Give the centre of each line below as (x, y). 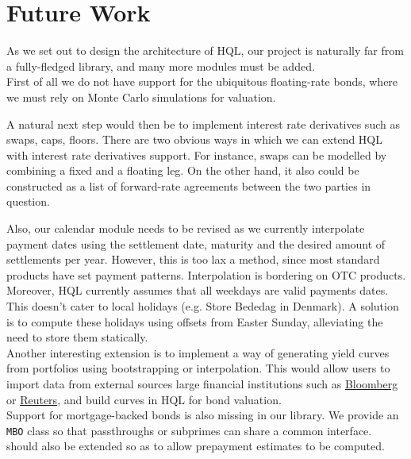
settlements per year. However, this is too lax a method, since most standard (193, 259)
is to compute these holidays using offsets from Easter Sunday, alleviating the (195, 321)
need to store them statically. (77, 337)
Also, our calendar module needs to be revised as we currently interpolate (186, 228)
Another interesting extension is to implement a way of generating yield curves (198, 352)
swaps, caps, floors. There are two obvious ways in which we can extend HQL (194, 139)
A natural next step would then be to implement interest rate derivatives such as (203, 123)
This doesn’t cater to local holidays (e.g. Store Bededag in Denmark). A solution (203, 306)
